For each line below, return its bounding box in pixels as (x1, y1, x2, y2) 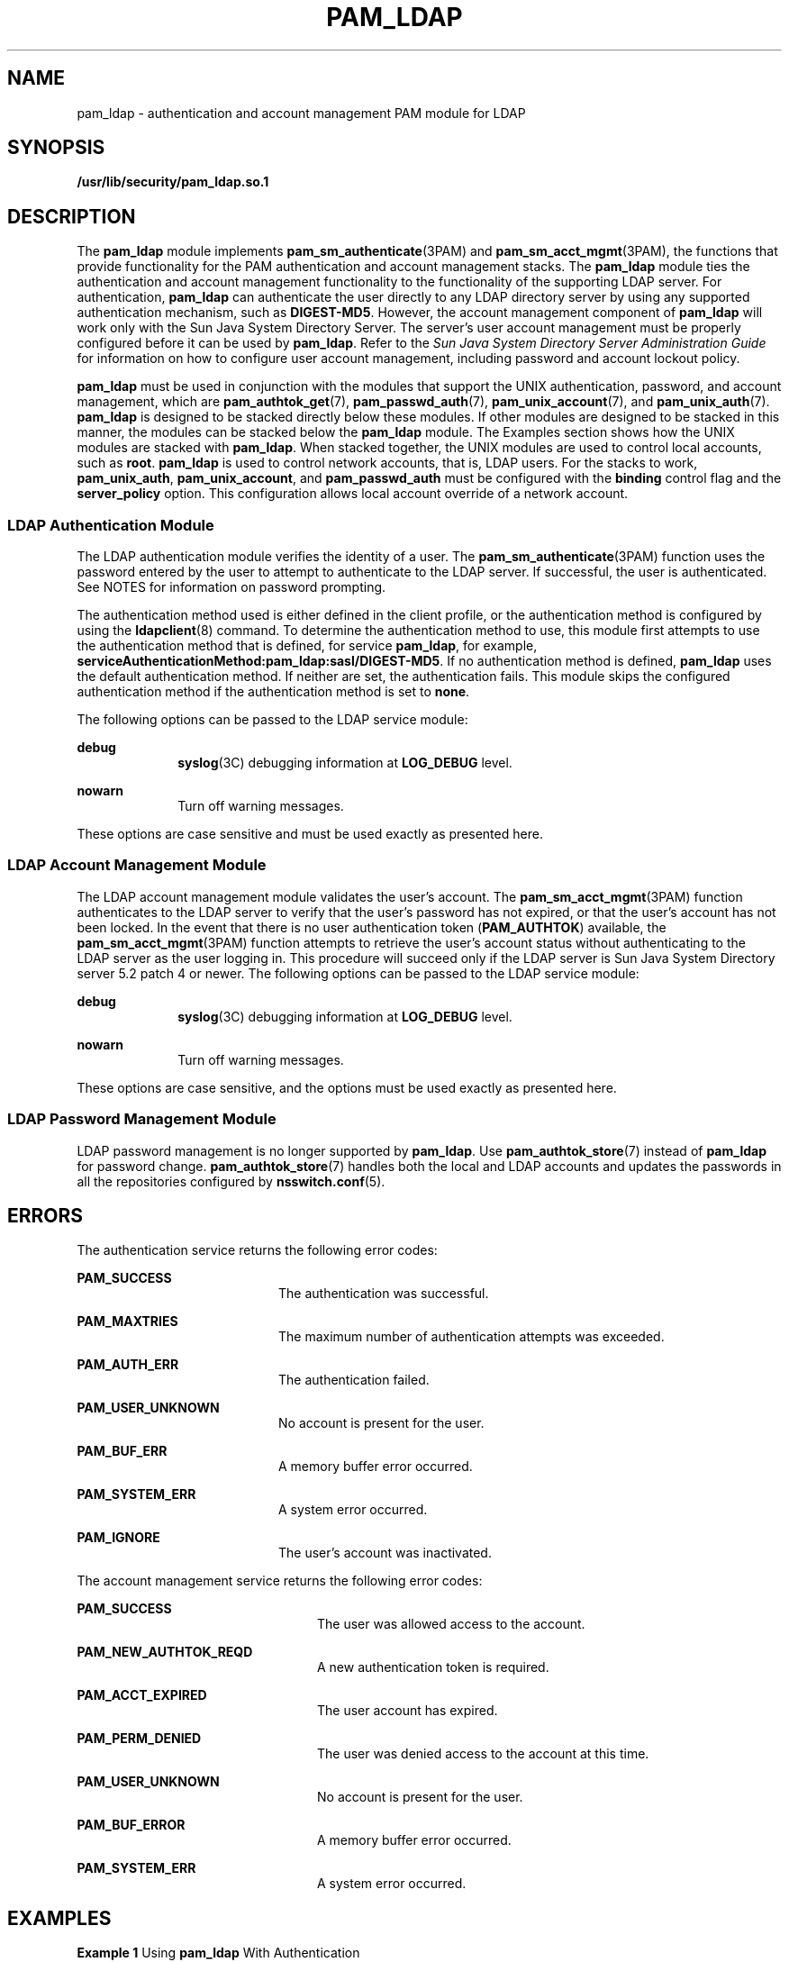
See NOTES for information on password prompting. (77, 579, 386, 595)
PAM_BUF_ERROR (77, 1817, 186, 1833)
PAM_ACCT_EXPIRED (77, 1687, 207, 1703)
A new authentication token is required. (317, 1659, 549, 1676)
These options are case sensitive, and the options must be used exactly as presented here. (77, 1079, 617, 1095)
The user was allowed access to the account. (317, 1616, 585, 1632)
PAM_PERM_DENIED (77, 1730, 202, 1747)
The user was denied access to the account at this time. (317, 1746, 649, 1762)
